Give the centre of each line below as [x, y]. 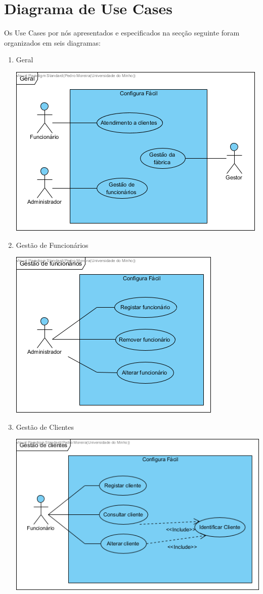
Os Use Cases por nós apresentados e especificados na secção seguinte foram [122, 33]
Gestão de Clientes [45, 426]
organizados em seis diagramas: [52, 42]
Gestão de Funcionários [52, 245]
